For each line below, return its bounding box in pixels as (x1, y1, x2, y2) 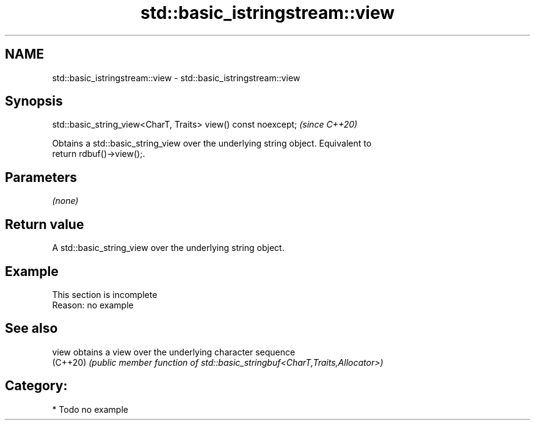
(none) (52, 195, 79, 206)
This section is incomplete (52, 289, 158, 300)
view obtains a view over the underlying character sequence (52, 346, 296, 357)
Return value (5, 216, 84, 232)
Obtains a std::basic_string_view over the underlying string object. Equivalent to (52, 138, 372, 149)
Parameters (5, 169, 77, 185)
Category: (5, 378, 68, 394)
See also (5, 321, 58, 336)
